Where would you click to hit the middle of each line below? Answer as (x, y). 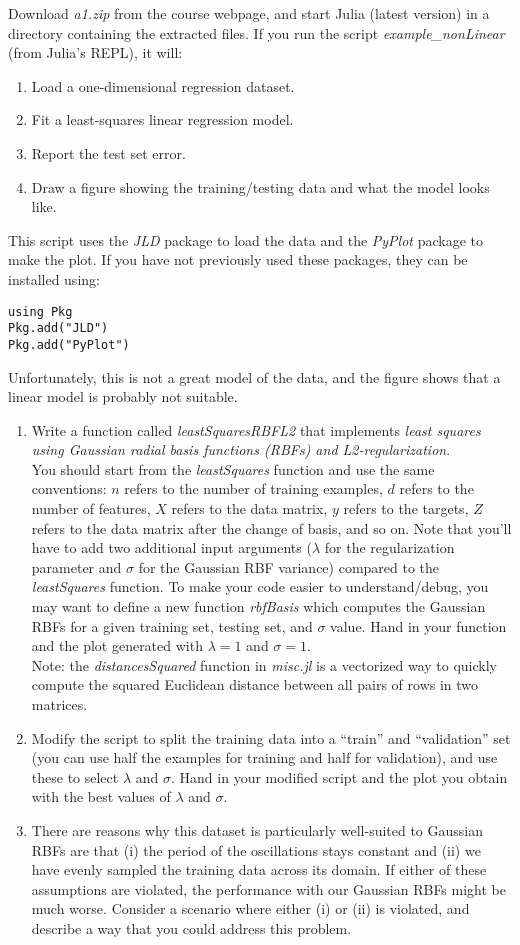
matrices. (59, 704)
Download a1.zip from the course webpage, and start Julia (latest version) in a (249, 13)
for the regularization (389, 547)
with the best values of (101, 796)
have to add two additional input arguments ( (171, 547)
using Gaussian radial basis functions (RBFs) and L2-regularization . (241, 449)
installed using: (54, 278)
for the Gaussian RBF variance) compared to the (289, 566)
